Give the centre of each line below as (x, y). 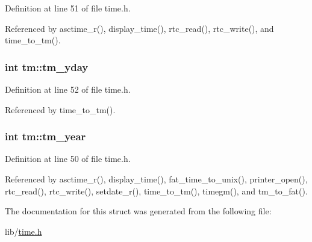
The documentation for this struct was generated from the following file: (138, 211)
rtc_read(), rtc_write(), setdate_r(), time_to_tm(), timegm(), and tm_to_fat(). (156, 191)
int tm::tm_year (45, 136)
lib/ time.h (23, 231)
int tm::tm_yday (47, 67)
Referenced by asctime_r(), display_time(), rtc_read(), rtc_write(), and (139, 28)
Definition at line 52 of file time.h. (68, 89)
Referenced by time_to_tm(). (60, 109)
